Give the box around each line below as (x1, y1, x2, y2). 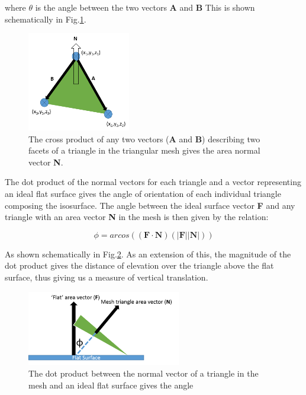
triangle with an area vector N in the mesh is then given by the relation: (5, 211, 269, 223)
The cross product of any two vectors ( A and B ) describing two (28, 132, 260, 145)
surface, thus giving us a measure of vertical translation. (5, 270, 208, 283)
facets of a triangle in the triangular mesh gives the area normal (28, 144, 260, 157)
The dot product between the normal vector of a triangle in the (28, 367, 259, 380)
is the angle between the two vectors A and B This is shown (35, 1, 255, 13)
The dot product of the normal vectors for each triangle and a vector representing (5, 176, 301, 188)
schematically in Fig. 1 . (5, 12, 86, 25)
